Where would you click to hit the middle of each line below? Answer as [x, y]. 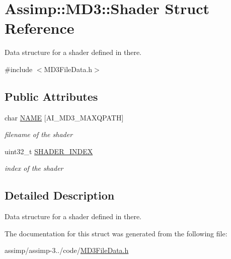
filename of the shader [39, 134]
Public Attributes [51, 96]
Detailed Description [60, 195]
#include [19, 69]
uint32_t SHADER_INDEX [49, 151]
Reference [40, 28]
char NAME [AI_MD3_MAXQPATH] [64, 117]
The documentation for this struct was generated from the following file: [116, 233]
